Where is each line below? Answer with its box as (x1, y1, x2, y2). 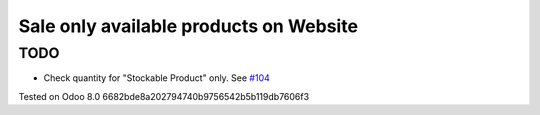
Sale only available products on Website (18, 15, 359, 37)
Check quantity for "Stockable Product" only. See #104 (43, 72, 270, 84)
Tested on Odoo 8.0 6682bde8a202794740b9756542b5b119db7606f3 (18, 90, 310, 102)
